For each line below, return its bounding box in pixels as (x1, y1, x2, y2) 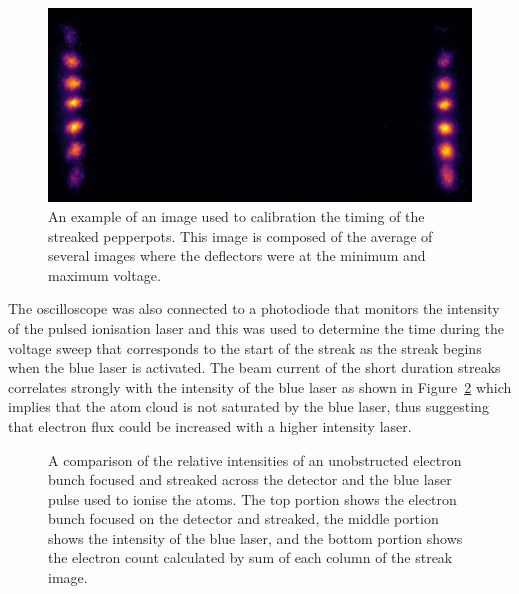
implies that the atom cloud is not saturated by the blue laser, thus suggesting (8, 396, 489, 417)
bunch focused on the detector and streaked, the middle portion (48, 508, 439, 529)
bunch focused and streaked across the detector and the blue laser (48, 469, 452, 490)
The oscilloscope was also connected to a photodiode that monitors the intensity (8, 298, 500, 319)
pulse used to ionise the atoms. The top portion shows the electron (48, 488, 457, 509)
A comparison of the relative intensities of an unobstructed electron (48, 449, 462, 470)
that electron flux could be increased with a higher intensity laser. (8, 415, 412, 436)
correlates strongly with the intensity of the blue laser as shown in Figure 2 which (8, 376, 512, 397)
